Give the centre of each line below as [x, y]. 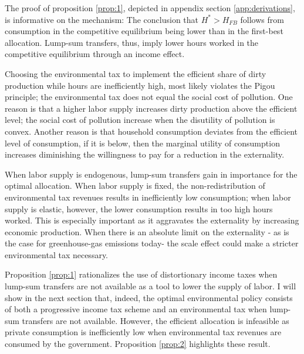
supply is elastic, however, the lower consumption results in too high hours [139, 208]
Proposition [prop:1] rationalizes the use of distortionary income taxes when [141, 274]
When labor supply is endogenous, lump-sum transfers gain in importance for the [151, 174]
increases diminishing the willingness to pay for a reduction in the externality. [145, 154]
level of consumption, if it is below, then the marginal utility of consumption [142, 143]
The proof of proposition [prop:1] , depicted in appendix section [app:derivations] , [150, 8]
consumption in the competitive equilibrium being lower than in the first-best [144, 31]
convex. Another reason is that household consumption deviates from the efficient [151, 131]
